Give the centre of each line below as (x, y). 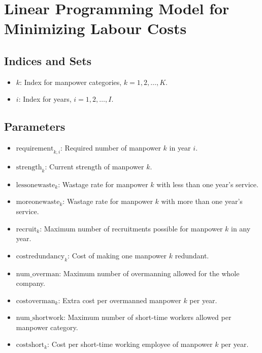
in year (180, 148)
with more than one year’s (202, 201)
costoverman (36, 301)
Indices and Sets (48, 60)
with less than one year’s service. (207, 184)
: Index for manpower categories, (71, 82)
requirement (35, 149)
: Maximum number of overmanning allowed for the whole (149, 273)
